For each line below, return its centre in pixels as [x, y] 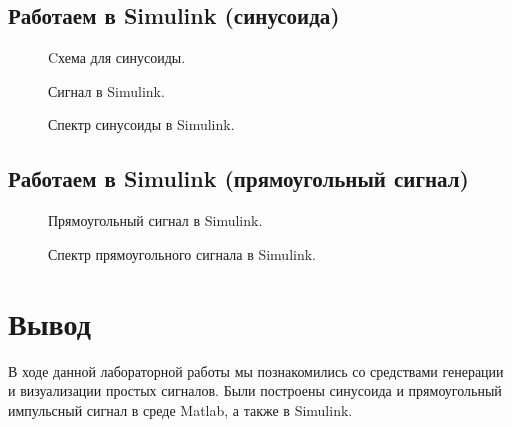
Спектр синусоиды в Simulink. [141, 124]
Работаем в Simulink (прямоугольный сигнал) [238, 178]
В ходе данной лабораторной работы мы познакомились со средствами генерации [256, 370]
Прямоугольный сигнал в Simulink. [155, 220]
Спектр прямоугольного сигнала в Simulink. [182, 253]
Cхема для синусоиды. [117, 57]
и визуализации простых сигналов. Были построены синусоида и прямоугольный [255, 390]
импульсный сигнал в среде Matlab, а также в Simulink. [180, 409]
